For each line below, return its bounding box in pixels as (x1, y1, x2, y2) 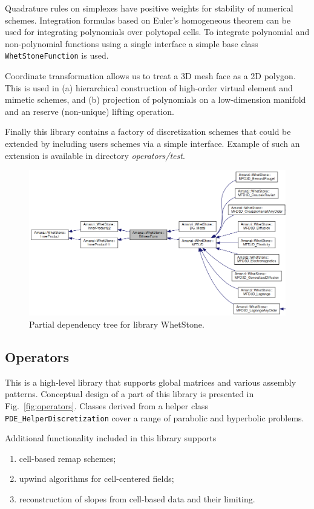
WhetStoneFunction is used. (5, 49, 109, 62)
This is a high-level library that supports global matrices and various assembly (5, 375, 296, 388)
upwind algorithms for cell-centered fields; (19, 472, 174, 485)
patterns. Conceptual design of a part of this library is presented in (5, 387, 254, 400)
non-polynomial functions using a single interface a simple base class (5, 37, 258, 50)
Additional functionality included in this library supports (5, 432, 217, 444)
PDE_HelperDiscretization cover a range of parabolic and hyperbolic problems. (5, 411, 304, 424)
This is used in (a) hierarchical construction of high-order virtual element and (5, 81, 293, 94)
